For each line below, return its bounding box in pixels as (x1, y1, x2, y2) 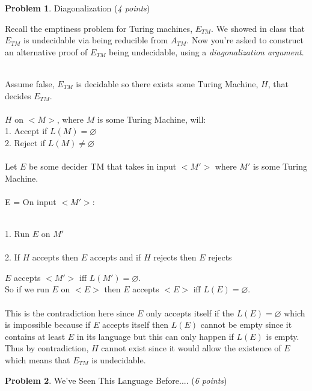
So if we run (5, 283, 49, 295)
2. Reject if (5, 136, 46, 149)
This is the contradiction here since (5, 306, 135, 319)
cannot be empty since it (200, 318, 292, 331)
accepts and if (90, 251, 141, 263)
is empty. (266, 330, 299, 342)
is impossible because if (5, 318, 91, 331)
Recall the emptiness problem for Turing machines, (5, 22, 193, 34)
